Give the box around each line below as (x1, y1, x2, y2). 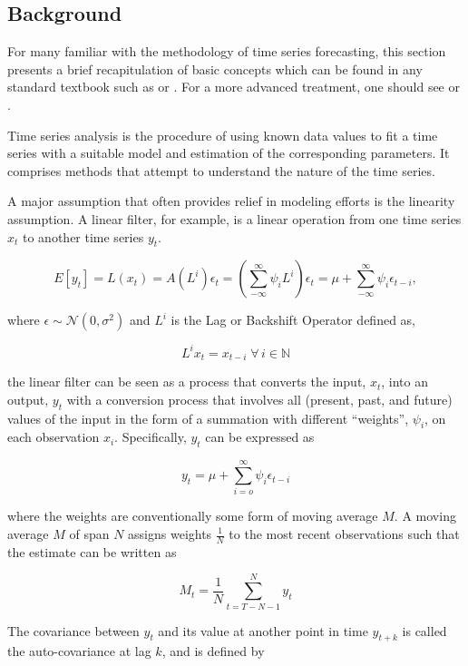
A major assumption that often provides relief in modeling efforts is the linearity (7, 191, 455, 211)
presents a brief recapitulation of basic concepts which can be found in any (7, 59, 423, 78)
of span (69, 524, 110, 543)
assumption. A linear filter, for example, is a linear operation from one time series (7, 209, 462, 228)
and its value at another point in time (158, 621, 368, 640)
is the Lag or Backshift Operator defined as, (171, 310, 415, 329)
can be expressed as (205, 427, 315, 446)
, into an (381, 372, 428, 391)
